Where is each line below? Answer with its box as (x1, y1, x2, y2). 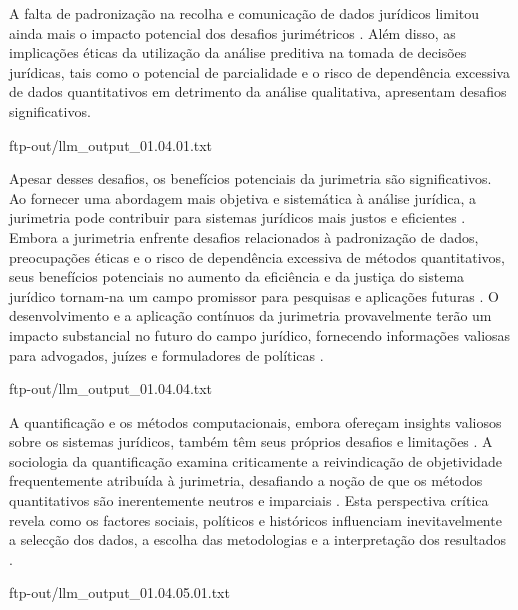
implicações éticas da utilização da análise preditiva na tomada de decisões (9, 42, 467, 63)
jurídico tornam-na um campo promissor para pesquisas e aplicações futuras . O (9, 285, 500, 306)
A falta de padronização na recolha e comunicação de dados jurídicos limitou (9, 3, 480, 23)
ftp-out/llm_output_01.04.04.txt (9, 378, 213, 399)
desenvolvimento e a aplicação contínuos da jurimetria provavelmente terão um (9, 305, 492, 326)
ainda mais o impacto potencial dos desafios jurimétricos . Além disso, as (9, 22, 456, 43)
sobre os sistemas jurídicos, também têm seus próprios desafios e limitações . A (9, 431, 493, 452)
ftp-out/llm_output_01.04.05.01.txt (9, 582, 230, 603)
